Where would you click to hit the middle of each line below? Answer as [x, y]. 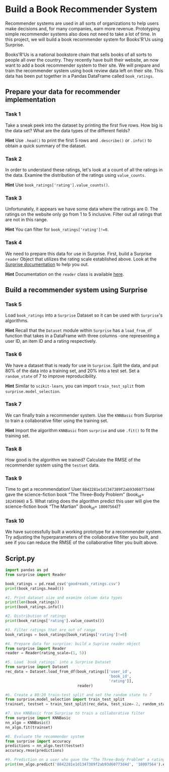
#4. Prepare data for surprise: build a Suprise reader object [73, 644]
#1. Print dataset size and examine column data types [64, 598]
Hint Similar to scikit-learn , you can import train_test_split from [75, 386]
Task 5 [13, 304]
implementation [31, 100]
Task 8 [14, 449]
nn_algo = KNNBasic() [28, 723]
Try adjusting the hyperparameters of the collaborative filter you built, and [82, 537]
